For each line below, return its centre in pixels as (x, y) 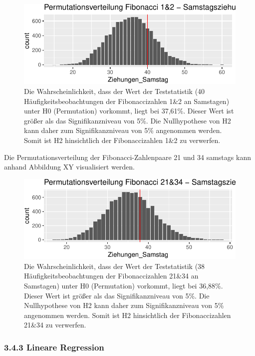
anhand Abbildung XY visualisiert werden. (70, 167)
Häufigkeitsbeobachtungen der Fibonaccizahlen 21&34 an (111, 276)
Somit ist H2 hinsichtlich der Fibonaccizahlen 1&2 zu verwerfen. (122, 140)
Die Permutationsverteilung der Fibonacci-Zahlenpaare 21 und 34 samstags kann (127, 157)
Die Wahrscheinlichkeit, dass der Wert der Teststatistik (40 (115, 91)
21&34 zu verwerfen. (55, 325)
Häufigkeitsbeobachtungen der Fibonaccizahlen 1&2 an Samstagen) (127, 101)
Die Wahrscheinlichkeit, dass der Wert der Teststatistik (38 (115, 266)
